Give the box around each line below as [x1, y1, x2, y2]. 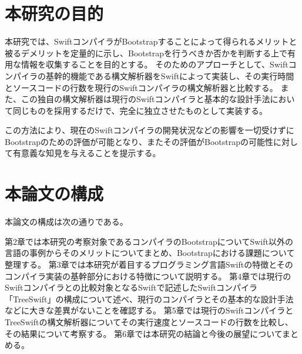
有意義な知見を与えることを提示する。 [12, 147, 161, 159]
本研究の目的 [5, 1, 104, 25]
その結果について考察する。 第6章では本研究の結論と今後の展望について [5, 327, 283, 339]
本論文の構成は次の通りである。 [5, 215, 128, 228]
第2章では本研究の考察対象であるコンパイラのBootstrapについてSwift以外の [5, 235, 293, 247]
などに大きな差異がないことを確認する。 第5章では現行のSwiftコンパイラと [5, 304, 294, 316]
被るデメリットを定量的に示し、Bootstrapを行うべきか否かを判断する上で [5, 46, 287, 59]
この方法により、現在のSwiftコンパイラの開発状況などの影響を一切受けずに [5, 124, 294, 136]
